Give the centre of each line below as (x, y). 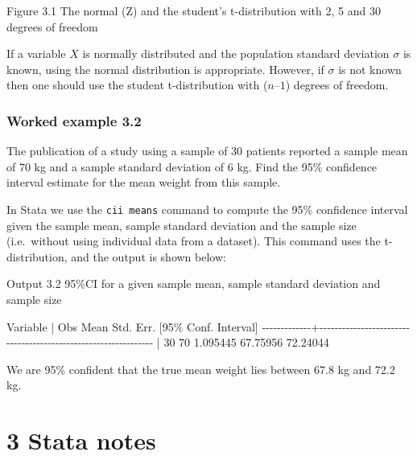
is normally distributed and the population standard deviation (236, 53)
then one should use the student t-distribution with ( (137, 85)
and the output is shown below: (149, 256)
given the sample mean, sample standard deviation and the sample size (182, 225)
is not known (370, 69)
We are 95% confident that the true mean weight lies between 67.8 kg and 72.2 (201, 369)
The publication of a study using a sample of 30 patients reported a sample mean (207, 151)
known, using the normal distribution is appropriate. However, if (165, 69)
